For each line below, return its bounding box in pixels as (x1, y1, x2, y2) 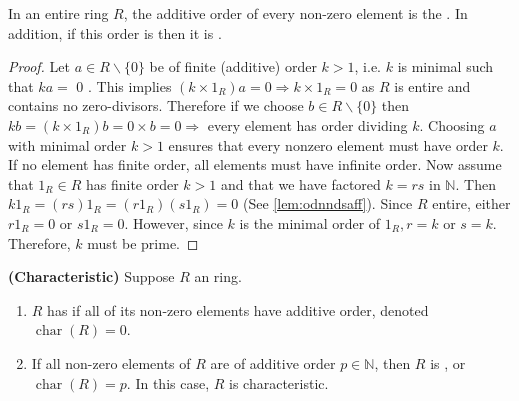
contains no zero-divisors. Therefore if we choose (8, 95, 304, 116)
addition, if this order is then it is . (8, 22, 222, 43)
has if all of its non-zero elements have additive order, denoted (47, 299, 429, 320)
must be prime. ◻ (87, 232, 199, 253)
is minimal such (397, 56, 494, 77)
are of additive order (210, 352, 336, 373)
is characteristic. (229, 372, 329, 393)
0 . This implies (76, 75, 172, 96)
